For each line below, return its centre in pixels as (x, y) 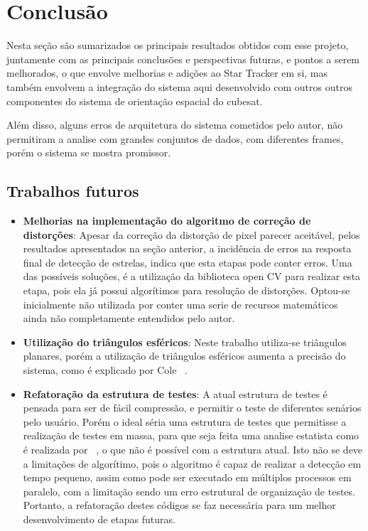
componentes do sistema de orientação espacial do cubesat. (135, 101)
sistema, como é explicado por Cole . (105, 370)
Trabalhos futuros (73, 191)
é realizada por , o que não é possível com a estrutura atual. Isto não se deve (193, 449)
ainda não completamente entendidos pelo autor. (129, 318)
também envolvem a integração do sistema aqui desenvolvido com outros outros (179, 86)
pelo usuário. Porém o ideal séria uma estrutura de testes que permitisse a (185, 421)
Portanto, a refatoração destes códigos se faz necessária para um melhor (179, 505)
